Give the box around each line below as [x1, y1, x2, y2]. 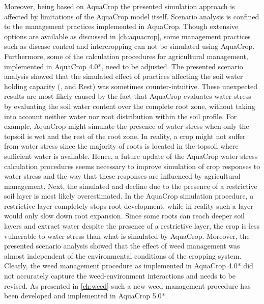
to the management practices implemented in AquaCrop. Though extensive [4, 21, 238, 32]
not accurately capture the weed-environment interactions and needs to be [4, 270, 236, 281]
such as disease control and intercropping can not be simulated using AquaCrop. [4, 41, 255, 51]
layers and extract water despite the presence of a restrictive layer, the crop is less [4, 220, 260, 231]
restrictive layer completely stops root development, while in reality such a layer [4, 200, 253, 211]
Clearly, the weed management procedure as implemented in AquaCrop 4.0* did [4, 260, 253, 271]
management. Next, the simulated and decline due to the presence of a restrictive [4, 180, 257, 191]
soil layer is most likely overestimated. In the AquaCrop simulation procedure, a [4, 190, 254, 201]
